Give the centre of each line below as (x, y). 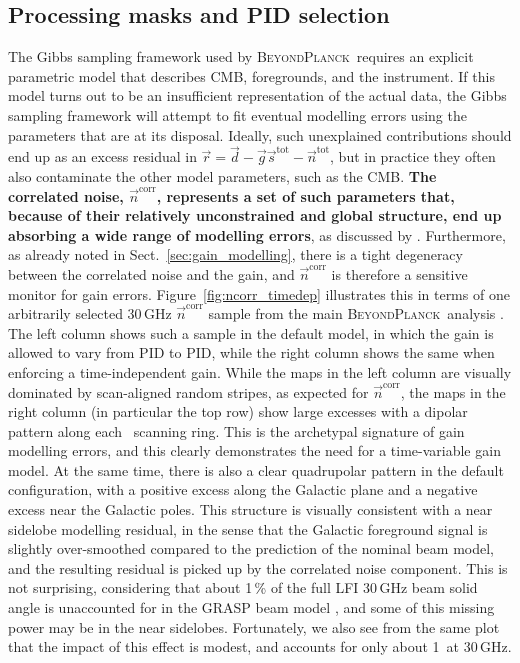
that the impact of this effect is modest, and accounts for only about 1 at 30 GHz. (260, 646)
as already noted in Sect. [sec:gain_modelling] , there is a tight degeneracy (235, 254)
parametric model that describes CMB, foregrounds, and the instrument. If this (251, 75)
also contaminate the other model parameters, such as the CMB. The (222, 175)
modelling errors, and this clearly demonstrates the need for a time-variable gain (254, 450)
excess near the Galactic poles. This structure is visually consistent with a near (250, 509)
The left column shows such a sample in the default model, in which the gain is (251, 332)
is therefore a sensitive (399, 273)
